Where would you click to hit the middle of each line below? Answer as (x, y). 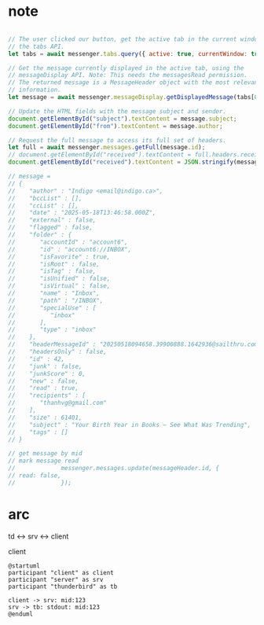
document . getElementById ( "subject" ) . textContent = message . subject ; (123, 119)
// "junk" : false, (45, 366)
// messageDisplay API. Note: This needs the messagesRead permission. (128, 75)
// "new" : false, (44, 381)
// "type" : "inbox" (52, 330)
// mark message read (44, 461)
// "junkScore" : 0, (47, 373)
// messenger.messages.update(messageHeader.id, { (114, 469)
